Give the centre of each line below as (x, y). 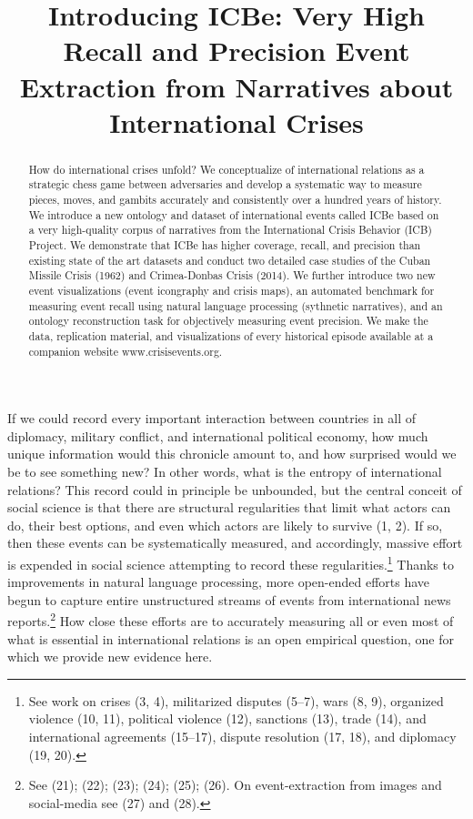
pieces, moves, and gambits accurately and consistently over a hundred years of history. (235, 200)
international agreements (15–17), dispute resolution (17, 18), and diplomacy (242, 737)
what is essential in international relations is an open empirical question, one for (231, 638)
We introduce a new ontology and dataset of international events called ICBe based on (234, 214)
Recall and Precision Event (236, 51)
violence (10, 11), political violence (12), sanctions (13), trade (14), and (227, 718)
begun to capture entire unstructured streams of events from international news (229, 599)
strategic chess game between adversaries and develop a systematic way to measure (225, 184)
